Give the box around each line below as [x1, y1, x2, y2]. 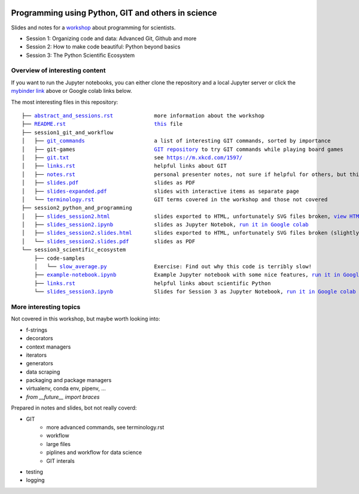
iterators [26, 351, 47, 359]
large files [46, 440, 71, 447]
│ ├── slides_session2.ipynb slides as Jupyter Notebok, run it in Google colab [22, 222, 309, 228]
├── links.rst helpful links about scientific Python [34, 280, 271, 287]
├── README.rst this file [22, 120, 182, 128]
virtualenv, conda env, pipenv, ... [26, 385, 106, 392]
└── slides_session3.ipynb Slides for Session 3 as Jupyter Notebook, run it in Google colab [34, 288, 356, 295]
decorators [26, 335, 53, 342]
